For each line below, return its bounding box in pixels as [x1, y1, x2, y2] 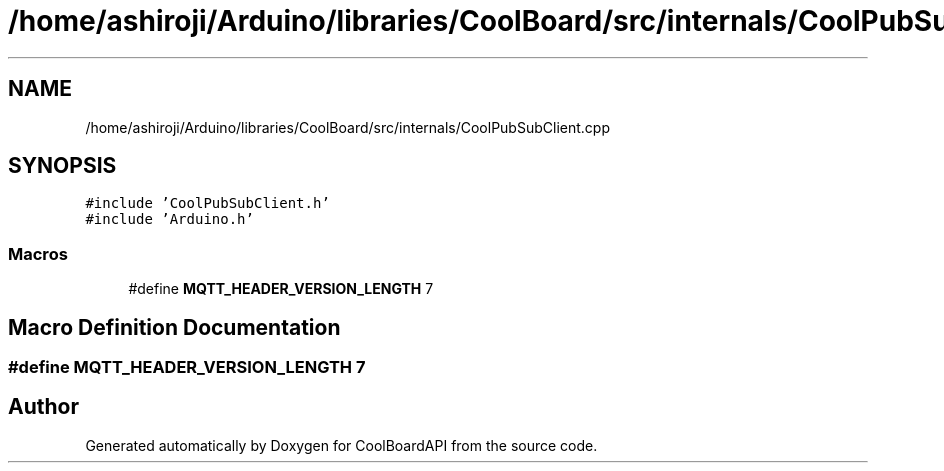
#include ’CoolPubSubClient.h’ [85, 195, 330, 212]
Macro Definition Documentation [8, 314, 341, 340]
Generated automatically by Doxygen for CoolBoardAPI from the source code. [85, 436, 598, 454]
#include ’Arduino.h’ [85, 211, 254, 228]
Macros [8, 243, 68, 264]
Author [8, 394, 79, 420]
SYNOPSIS [8, 153, 117, 179]
